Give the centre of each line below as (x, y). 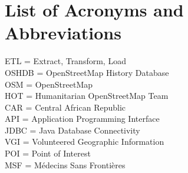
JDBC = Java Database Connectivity (72, 130)
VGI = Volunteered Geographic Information (85, 142)
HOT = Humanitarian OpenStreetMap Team (87, 96)
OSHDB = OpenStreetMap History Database (87, 72)
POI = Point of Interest (48, 153)
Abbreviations (63, 33)
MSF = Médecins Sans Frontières (65, 164)
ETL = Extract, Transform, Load (65, 61)
